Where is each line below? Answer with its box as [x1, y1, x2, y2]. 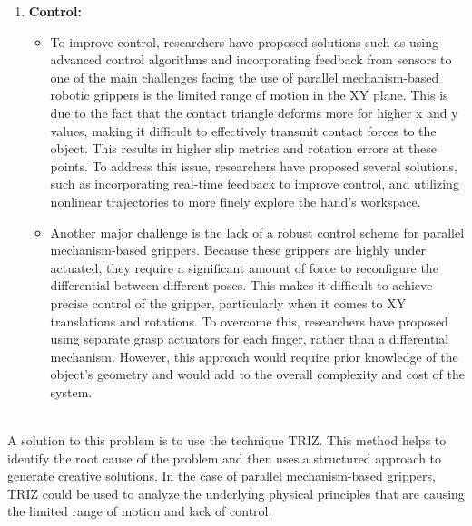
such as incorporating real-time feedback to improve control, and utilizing [50, 174, 459, 193]
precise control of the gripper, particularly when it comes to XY [50, 293, 407, 312]
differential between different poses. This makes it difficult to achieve [50, 276, 433, 295]
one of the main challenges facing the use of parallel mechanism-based [50, 67, 439, 86]
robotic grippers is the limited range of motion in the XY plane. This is [50, 85, 448, 104]
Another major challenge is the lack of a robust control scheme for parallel [50, 222, 465, 241]
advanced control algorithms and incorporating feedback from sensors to [50, 50, 452, 69]
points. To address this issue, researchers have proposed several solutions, [50, 156, 457, 175]
